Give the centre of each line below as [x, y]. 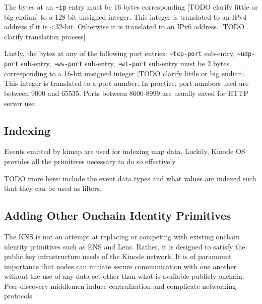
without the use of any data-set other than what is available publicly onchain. [124, 276]
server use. [20, 103]
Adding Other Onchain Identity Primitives [118, 215]
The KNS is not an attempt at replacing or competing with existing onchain [122, 236]
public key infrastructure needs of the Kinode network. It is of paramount [118, 256]
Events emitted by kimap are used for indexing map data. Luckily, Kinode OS [125, 151]
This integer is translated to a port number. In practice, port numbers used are [126, 83]
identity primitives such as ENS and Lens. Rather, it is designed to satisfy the [125, 246]
